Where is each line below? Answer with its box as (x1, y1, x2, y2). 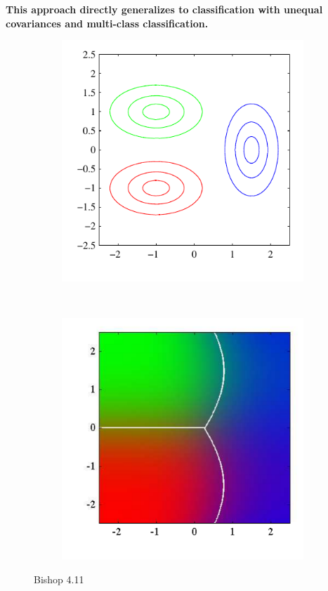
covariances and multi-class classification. (6, 15, 209, 30)
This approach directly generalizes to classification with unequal (6, 2, 323, 16)
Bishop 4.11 (34, 571, 84, 586)
